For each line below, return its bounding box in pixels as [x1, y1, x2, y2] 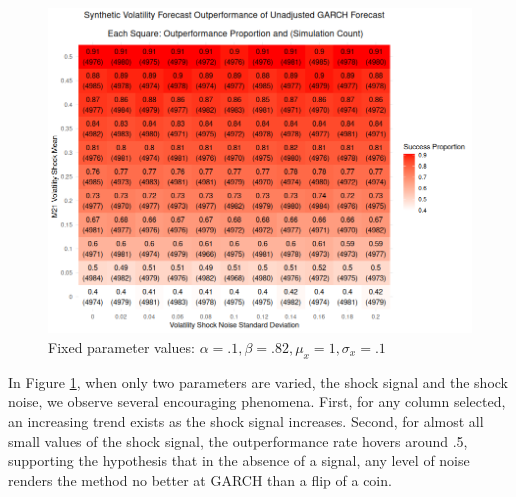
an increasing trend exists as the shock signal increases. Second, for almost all [8, 410, 484, 431]
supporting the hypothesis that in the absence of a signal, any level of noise [8, 450, 470, 471]
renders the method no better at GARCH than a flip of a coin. [8, 469, 392, 490]
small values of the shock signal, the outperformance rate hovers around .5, [8, 430, 468, 451]
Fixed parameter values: [48, 336, 195, 357]
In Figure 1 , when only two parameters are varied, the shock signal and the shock [8, 371, 509, 392]
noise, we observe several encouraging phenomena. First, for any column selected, [8, 391, 506, 412]
